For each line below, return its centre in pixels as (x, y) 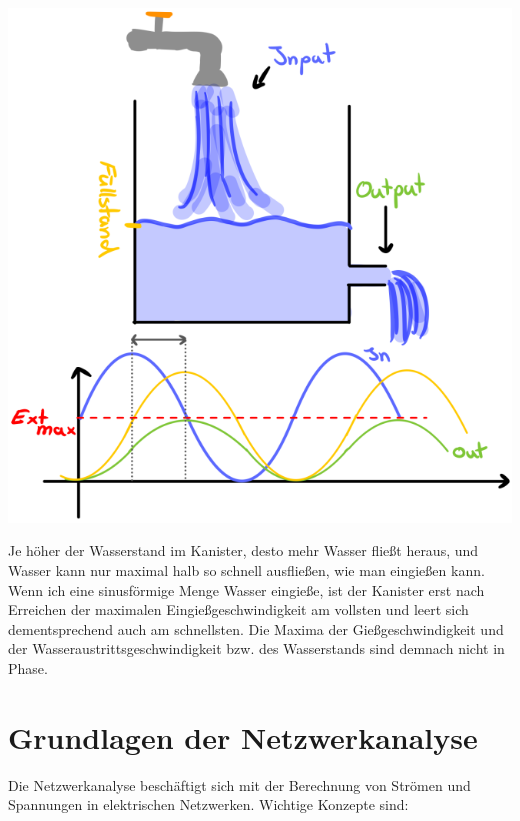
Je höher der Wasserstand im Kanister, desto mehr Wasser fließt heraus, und (243, 550)
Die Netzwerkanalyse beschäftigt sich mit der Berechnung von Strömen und (239, 784)
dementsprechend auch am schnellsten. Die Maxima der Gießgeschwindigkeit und (256, 628)
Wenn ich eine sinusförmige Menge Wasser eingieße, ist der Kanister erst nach (246, 589)
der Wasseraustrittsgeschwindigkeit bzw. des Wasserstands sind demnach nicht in (256, 648)
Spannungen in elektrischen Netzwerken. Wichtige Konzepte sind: (208, 804)
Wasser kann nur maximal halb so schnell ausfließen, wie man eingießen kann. (246, 569)
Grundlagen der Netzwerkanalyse (243, 736)
